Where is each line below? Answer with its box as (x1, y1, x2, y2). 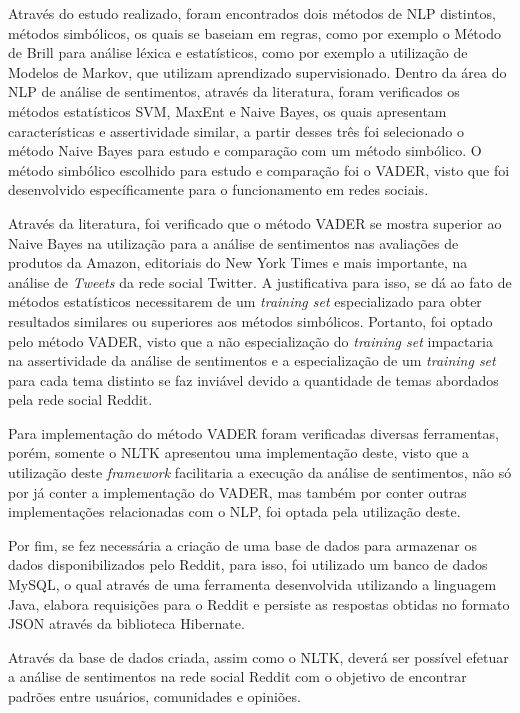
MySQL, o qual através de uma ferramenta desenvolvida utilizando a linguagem (8, 574, 497, 595)
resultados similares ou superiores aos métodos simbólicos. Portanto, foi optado (8, 310, 493, 331)
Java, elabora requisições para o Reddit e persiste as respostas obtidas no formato (8, 593, 510, 614)
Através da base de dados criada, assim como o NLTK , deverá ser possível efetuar (8, 646, 509, 667)
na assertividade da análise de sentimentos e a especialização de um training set (8, 350, 496, 371)
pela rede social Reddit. (8, 389, 153, 410)
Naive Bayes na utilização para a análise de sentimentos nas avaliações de (8, 232, 459, 253)
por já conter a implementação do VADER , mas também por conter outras (8, 481, 467, 502)
